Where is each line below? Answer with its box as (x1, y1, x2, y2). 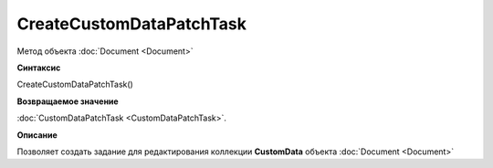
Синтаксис (16, 62, 61, 73)
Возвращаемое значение (16, 96, 119, 107)
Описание (16, 129, 58, 141)
